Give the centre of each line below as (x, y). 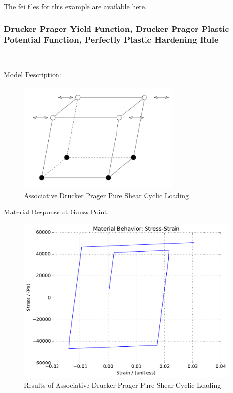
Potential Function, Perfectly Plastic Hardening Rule (111, 40)
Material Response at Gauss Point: (57, 212)
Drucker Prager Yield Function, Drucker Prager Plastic (116, 28)
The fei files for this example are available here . (75, 6)
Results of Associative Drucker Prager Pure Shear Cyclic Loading (122, 385)
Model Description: (33, 75)
